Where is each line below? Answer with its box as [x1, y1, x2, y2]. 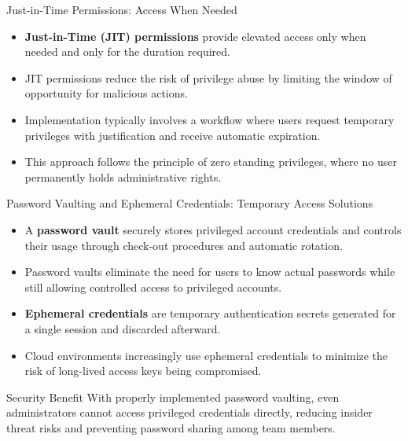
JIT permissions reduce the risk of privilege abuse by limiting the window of [24, 69, 392, 86]
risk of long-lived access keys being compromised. [24, 362, 262, 379]
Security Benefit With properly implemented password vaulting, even [6, 388, 340, 405]
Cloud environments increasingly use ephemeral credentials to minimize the [24, 347, 388, 363]
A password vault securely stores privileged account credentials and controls [24, 221, 402, 237]
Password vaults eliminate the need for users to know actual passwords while [24, 263, 395, 280]
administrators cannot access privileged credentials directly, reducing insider [6, 404, 373, 421]
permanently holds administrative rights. [24, 168, 222, 185]
